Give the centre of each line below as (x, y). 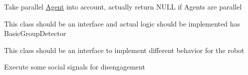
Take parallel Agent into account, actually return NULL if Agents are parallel (123, 6)
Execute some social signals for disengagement (75, 67)
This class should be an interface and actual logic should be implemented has (122, 23)
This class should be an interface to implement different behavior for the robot (124, 50)
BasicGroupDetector (35, 33)
